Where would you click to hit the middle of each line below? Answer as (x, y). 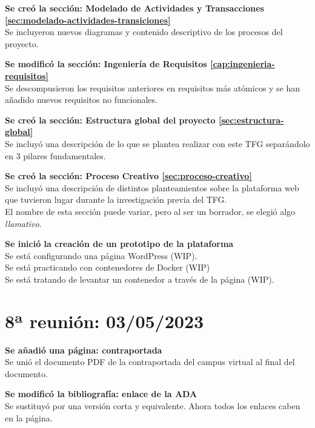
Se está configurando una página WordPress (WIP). (101, 255)
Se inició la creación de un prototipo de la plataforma (119, 244)
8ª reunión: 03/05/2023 (104, 321)
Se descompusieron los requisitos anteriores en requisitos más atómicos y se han (153, 87)
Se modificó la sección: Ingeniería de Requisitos (106, 64)
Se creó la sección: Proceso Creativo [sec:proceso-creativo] (128, 176)
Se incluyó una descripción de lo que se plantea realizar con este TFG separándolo (157, 143)
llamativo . (23, 223)
